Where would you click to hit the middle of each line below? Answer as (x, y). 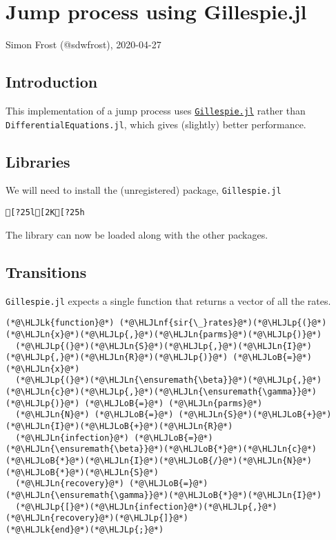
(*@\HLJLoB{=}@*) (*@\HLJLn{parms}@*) (174, 403)
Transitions (46, 271)
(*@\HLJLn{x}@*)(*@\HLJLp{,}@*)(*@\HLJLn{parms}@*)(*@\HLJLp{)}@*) (164, 334)
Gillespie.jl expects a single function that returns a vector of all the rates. (168, 300)
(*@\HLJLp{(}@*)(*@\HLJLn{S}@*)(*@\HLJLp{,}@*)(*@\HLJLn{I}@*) (164, 346)
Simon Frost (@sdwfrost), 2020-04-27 (83, 44)
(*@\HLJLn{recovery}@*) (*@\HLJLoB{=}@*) (112, 484)
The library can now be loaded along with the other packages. (137, 234)
